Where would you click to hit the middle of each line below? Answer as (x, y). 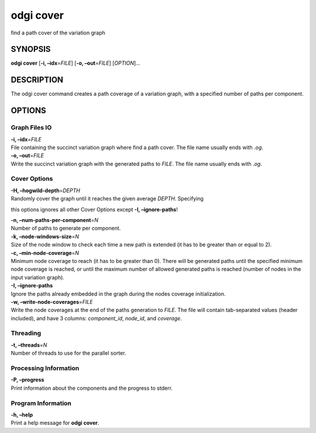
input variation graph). (37, 277)
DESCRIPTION (37, 80)
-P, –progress (28, 380)
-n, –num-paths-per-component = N (55, 220)
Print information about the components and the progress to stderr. (92, 388)
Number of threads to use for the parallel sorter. (68, 353)
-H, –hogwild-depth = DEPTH (45, 190)
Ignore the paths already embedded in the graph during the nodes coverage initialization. (118, 294)
